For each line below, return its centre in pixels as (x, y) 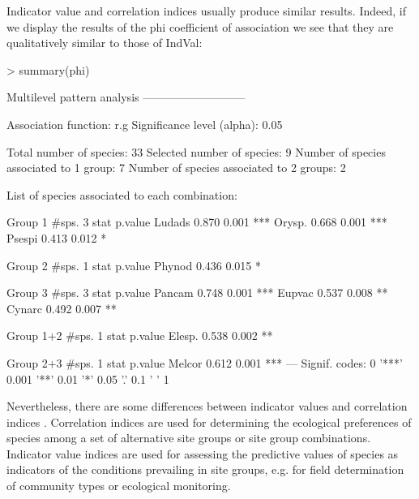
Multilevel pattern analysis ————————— (126, 97)
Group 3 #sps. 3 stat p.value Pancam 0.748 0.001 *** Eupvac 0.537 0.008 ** (197, 293)
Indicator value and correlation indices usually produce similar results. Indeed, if (206, 11)
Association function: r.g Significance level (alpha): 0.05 (145, 124)
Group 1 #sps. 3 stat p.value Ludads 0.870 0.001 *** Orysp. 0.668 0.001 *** (197, 222)
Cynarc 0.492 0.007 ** (62, 308)
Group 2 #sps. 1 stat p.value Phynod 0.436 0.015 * (134, 265)
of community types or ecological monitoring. (119, 486)
